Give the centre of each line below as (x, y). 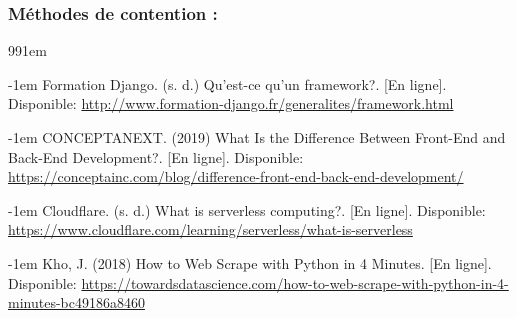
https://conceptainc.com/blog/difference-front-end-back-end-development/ (236, 176)
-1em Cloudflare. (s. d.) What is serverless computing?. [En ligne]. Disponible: (247, 209)
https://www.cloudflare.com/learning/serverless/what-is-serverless (210, 229)
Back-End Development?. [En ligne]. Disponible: (156, 156)
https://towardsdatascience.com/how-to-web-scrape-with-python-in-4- (295, 282)
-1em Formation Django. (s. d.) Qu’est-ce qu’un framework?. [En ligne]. (227, 83)
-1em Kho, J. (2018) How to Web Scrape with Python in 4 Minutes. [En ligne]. (250, 262)
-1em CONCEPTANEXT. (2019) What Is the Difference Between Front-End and (257, 137)
